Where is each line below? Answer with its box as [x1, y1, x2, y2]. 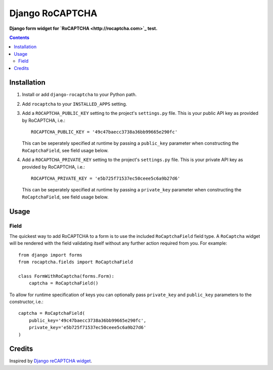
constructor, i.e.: [9, 299, 44, 305]
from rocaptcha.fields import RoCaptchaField [18, 259, 133, 265]
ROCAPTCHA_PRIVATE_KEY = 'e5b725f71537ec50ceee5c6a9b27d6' [31, 175, 180, 181]
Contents [9, 34, 30, 40]
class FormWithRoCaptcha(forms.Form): [18, 273, 115, 279]
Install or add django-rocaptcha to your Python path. [22, 92, 137, 98]
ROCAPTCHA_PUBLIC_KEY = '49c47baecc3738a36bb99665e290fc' [31, 129, 178, 135]
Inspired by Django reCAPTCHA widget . [9, 358, 93, 364]
